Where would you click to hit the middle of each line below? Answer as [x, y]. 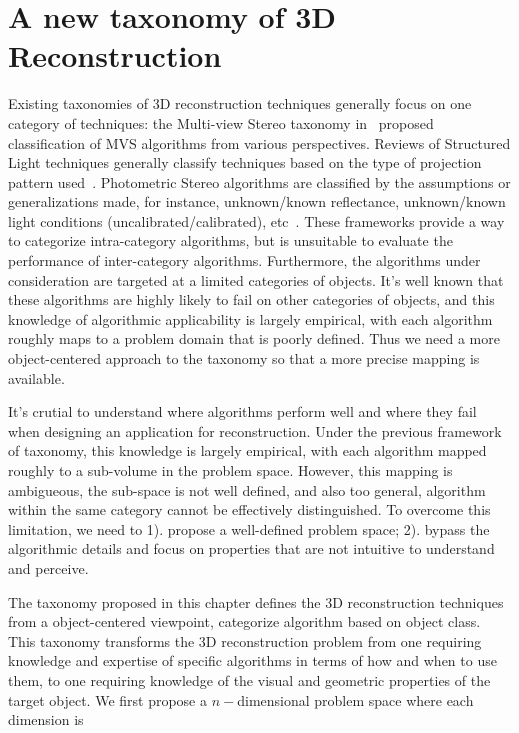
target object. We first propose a [107, 699]
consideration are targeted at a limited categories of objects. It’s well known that [256, 279]
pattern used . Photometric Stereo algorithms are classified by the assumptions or [259, 181]
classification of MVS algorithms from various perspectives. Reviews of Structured [259, 142]
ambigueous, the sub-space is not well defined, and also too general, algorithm [247, 489]
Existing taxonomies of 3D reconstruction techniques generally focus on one [240, 103]
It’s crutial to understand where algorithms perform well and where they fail [242, 411]
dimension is [46, 719]
